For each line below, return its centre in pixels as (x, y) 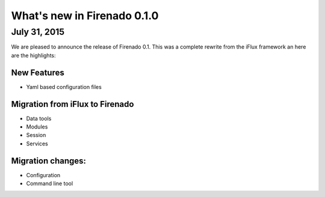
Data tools (39, 118)
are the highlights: (34, 55)
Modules (37, 127)
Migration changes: (49, 161)
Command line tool (50, 184)
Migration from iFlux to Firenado (73, 104)
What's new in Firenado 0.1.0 (85, 16)
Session (36, 135)
